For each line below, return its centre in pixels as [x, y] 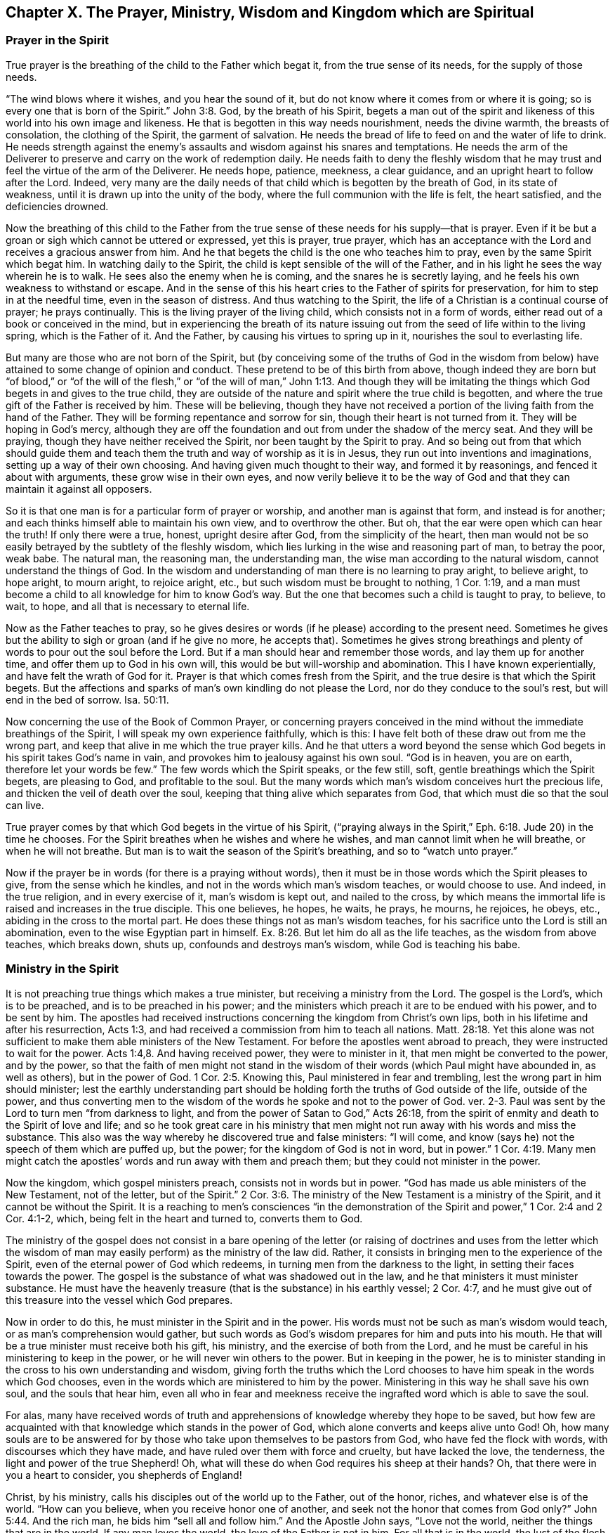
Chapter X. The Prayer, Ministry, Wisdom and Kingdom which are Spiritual [270, 12]
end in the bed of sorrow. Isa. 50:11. [87, 699]
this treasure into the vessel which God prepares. [119, 1300]
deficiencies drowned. [57, 206]
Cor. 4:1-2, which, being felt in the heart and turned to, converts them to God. [184, 1218]
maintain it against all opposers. [79, 489]
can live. [25, 805]
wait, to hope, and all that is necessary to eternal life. [128, 606]
